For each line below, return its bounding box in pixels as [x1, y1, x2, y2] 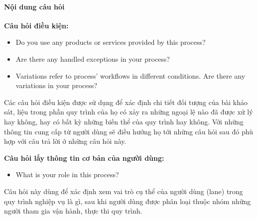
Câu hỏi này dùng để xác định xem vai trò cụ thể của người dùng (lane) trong [4, 186, 243, 196]
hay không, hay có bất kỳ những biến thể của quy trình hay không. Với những [4, 116, 244, 126]
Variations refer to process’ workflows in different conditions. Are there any [15, 70, 246, 81]
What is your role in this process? [15, 169, 119, 180]
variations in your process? [15, 80, 98, 91]
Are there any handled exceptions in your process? [15, 53, 170, 64]
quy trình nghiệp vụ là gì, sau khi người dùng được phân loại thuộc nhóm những [4, 196, 251, 206]
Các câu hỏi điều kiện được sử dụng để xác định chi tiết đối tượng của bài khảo [4, 97, 248, 107]
